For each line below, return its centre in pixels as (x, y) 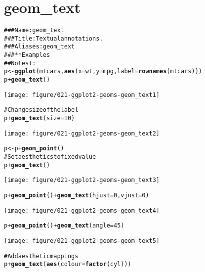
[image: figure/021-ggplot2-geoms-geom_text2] (82, 133)
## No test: (20, 63)
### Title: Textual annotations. (54, 38)
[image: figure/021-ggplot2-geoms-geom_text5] (82, 241)
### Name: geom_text (34, 30)
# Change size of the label (41, 110)
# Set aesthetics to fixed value (50, 157)
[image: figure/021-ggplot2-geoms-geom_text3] (82, 180)
